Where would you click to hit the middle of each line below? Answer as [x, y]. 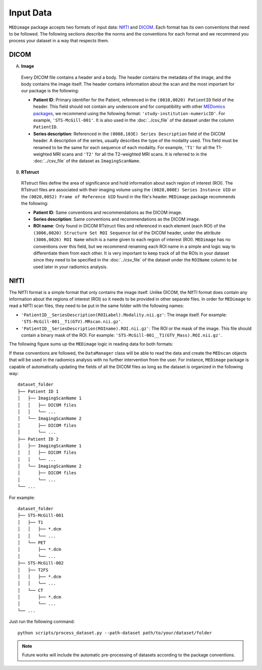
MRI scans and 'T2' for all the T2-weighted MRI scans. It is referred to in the [130, 154]
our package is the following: [50, 91]
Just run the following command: [42, 621]
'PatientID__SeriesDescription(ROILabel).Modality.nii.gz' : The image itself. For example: [124, 315]
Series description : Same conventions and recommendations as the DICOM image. [117, 219]
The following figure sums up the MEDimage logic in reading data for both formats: [91, 344]
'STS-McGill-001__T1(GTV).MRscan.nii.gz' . [72, 322]
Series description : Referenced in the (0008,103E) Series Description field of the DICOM [129, 134]
